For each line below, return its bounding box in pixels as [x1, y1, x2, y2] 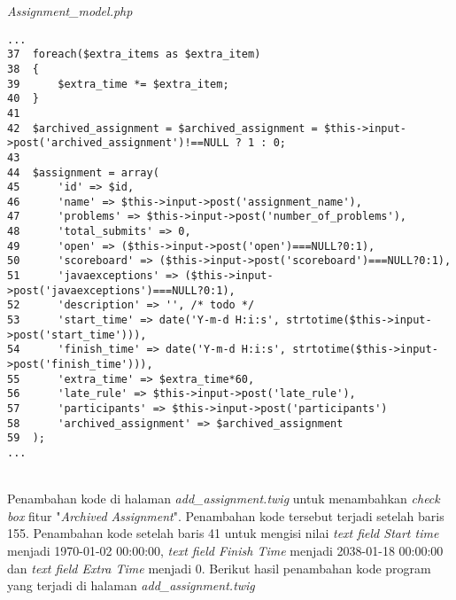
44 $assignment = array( [7, 166, 159, 179]
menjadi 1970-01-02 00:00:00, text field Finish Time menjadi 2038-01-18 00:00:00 [7, 542, 444, 559]
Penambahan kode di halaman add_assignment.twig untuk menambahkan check [7, 489, 440, 508]
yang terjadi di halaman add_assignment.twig [7, 576, 255, 595]
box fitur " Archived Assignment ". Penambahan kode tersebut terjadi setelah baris [7, 506, 444, 525]
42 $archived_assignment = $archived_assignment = [7, 121, 318, 135]
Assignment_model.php [7, 2, 133, 19]
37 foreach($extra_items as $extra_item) [7, 48, 261, 61]
